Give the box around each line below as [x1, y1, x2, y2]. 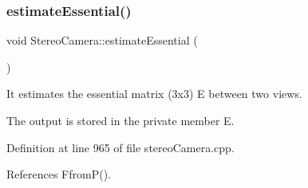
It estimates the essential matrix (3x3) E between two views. [6, 85, 302, 102]
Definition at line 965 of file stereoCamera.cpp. [6, 139, 235, 155]
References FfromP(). [6, 166, 112, 182]
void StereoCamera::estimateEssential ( [6, 32, 198, 49]
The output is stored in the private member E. [6, 112, 235, 128]
